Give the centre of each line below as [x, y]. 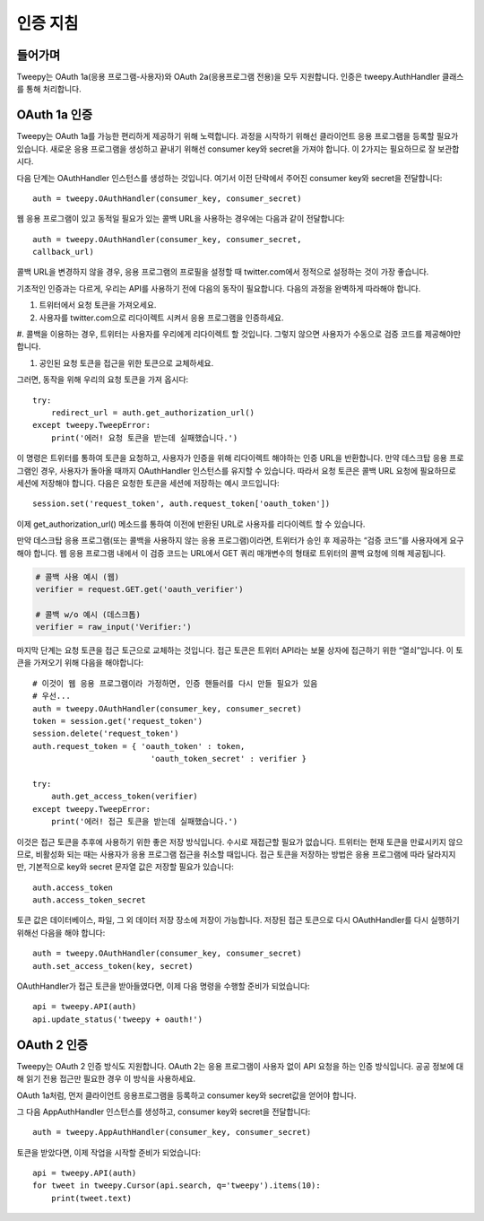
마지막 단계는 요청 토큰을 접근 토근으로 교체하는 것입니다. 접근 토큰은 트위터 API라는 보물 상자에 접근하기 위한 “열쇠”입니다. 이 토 [240, 650]
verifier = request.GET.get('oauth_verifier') [139, 589]
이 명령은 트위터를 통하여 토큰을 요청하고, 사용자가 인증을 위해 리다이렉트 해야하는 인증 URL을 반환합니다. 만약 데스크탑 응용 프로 [240, 458]
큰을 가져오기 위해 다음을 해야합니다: [80, 663]
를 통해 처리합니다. [49, 89]
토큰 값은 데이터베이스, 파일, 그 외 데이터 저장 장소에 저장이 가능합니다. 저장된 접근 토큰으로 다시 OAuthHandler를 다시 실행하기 [238, 920]
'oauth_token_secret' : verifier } [228, 759]
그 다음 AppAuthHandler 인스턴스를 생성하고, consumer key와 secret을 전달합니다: [164, 1112]
